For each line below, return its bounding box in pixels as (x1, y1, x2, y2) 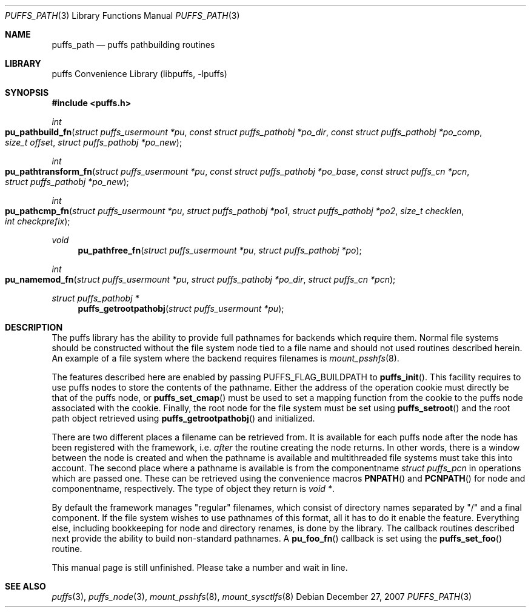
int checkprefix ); (5, 216, 70, 226)
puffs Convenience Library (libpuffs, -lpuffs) (52, 69, 227, 79)
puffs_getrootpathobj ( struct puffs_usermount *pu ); (78, 303, 284, 314)
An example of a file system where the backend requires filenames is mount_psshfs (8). (52, 353, 399, 363)
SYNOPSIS (5, 87, 49, 98)
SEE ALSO (5, 581, 46, 591)
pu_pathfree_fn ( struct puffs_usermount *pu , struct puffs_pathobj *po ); (78, 245, 362, 255)
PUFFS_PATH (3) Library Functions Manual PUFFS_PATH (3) (5, 10, 240, 21)
